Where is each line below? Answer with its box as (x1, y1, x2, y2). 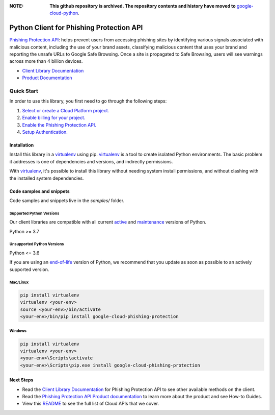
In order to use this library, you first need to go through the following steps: (9, 98, 167, 104)
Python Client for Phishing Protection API (9, 23, 143, 32)
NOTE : (9, 3, 24, 9)
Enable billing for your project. (22, 115, 86, 121)
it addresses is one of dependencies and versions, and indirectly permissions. (9, 158, 173, 164)
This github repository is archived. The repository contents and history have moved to (49, 3, 236, 9)
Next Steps (9, 377, 34, 383)
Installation (9, 142, 34, 148)
